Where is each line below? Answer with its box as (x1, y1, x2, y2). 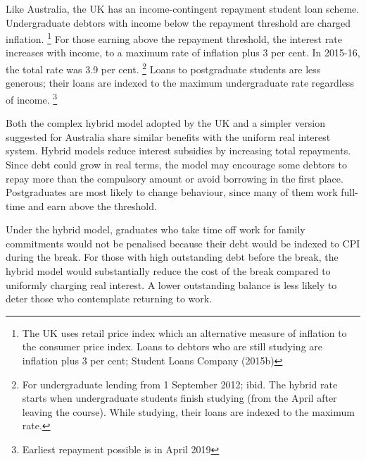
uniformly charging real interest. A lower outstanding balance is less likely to (6, 277, 337, 292)
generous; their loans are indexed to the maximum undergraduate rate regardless (6, 75, 354, 90)
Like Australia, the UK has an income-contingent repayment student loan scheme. (6, 1, 360, 16)
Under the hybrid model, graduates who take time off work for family (6, 222, 305, 237)
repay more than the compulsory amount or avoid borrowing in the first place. (6, 171, 343, 185)
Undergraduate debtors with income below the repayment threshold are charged (6, 15, 351, 30)
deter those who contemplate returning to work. (6, 291, 213, 306)
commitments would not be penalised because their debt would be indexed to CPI (6, 235, 360, 250)
